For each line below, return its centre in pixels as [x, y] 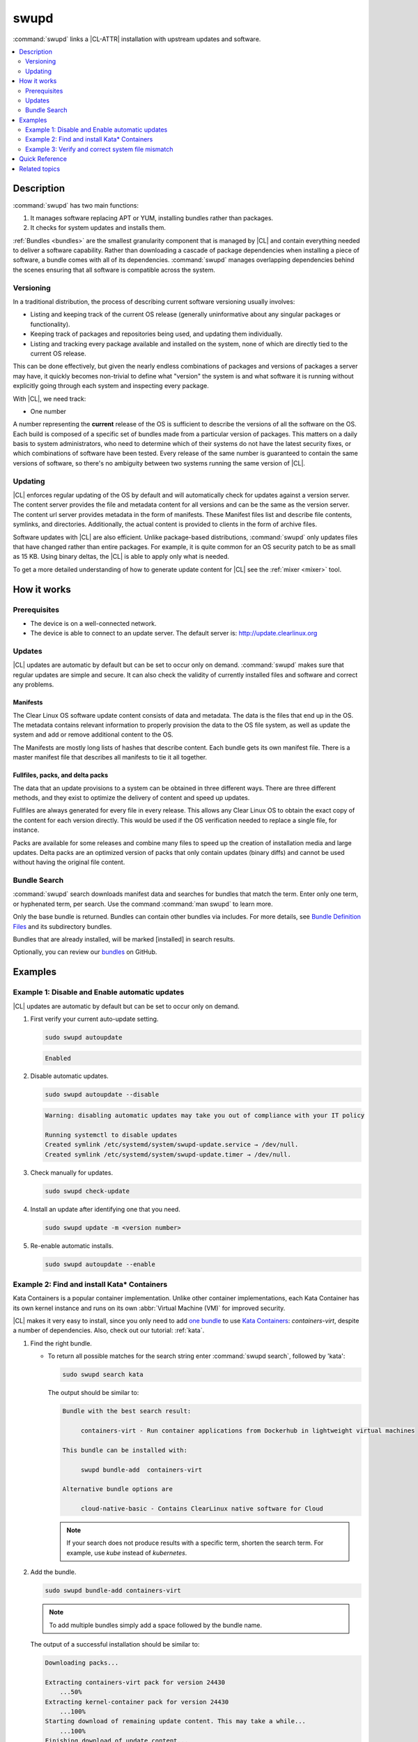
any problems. [33, 685]
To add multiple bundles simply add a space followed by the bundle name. [156, 1625]
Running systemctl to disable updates [111, 1135]
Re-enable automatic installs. [72, 1246]
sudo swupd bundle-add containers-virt [113, 1591]
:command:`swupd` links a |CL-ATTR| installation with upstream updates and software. [137, 39]
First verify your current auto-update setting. [94, 1019]
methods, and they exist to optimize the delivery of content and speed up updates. [131, 797]
